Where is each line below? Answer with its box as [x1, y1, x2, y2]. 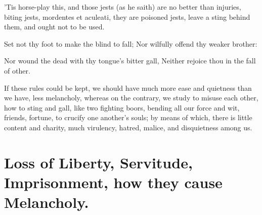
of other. [4, 65, 30, 76]
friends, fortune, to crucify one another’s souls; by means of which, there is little [4, 112, 252, 123]
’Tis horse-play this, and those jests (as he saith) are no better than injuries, [4, 2, 241, 12]
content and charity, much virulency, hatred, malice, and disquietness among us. [4, 122, 252, 132]
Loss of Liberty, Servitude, [4, 152, 193, 172]
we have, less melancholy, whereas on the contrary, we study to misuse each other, [4, 92, 258, 103]
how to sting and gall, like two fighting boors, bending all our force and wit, [4, 102, 240, 113]
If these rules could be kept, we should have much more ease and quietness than [4, 82, 252, 93]
